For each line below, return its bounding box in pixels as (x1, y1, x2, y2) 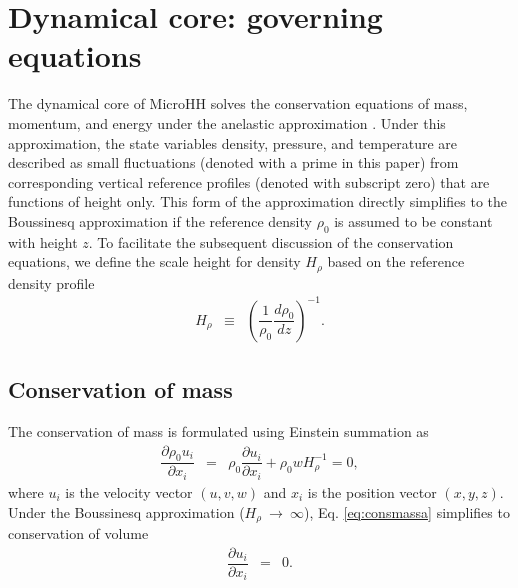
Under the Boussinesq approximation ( (8, 501, 245, 522)
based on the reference (327, 251, 465, 272)
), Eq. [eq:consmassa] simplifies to (304, 501, 510, 522)
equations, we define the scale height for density (8, 251, 301, 272)
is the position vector (307, 481, 437, 502)
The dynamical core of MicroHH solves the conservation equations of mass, (8, 93, 468, 114)
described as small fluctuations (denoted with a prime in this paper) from (8, 152, 459, 173)
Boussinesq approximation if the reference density (8, 210, 312, 231)
